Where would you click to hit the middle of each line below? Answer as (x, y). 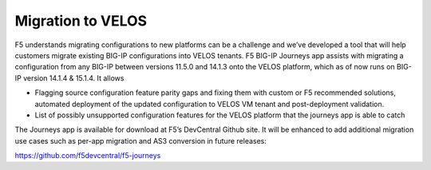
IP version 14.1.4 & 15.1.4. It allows (69, 78)
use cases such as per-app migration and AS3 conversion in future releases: (141, 140)
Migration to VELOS (81, 21)
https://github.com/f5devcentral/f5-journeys (88, 156)
